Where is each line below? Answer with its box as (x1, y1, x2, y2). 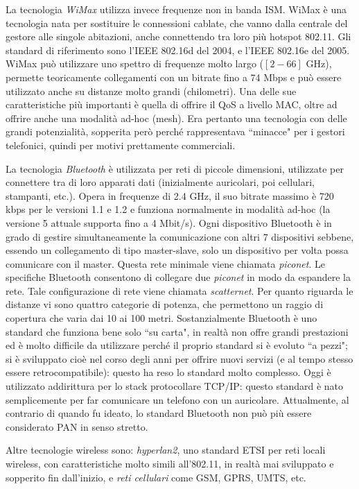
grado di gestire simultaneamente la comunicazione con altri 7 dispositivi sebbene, (6, 229, 354, 243)
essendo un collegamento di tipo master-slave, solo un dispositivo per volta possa (6, 243, 349, 257)
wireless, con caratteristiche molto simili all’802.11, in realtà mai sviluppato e (6, 456, 334, 470)
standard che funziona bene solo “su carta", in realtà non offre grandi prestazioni (6, 324, 349, 338)
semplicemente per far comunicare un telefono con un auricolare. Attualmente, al (6, 392, 349, 406)
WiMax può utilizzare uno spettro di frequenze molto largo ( (6, 56, 264, 71)
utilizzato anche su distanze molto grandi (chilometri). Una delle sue (6, 83, 297, 98)
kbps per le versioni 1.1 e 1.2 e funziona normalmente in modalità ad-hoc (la (6, 202, 331, 216)
